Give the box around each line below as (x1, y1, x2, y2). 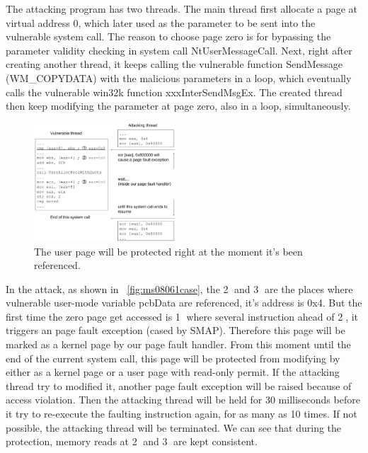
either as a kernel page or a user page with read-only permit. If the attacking (6, 365, 340, 379)
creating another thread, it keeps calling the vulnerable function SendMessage (6, 57, 343, 71)
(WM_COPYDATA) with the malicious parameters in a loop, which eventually (6, 70, 352, 85)
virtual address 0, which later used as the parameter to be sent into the (6, 15, 316, 30)
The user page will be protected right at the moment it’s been (34, 243, 303, 258)
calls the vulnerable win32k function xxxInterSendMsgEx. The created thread (6, 84, 343, 99)
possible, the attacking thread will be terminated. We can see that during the (6, 420, 342, 435)
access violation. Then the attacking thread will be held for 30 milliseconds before (6, 392, 360, 407)
